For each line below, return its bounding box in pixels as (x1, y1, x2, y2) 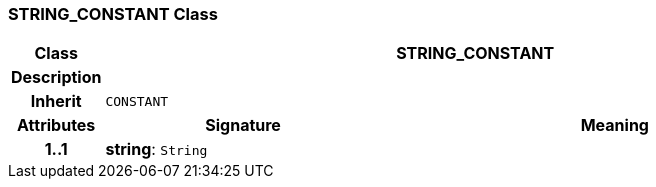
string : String (105, 139, 208, 160)
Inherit (30, 91, 82, 112)
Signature (205, 115, 281, 136)
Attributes (17, 115, 96, 136)
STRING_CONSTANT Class (8, 4, 218, 24)
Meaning (580, 115, 649, 136)
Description (11, 67, 102, 88)
